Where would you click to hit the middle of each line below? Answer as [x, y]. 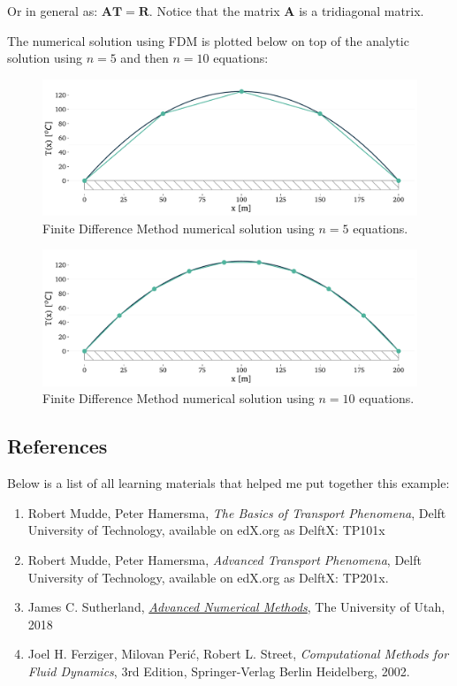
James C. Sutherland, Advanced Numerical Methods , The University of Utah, [236, 607]
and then [145, 58]
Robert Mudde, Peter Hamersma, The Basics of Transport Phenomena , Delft [237, 512]
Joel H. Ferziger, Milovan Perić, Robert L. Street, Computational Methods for [238, 654]
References [57, 446]
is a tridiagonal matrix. [362, 11]
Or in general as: [53, 11]
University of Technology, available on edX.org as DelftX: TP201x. [208, 577]
